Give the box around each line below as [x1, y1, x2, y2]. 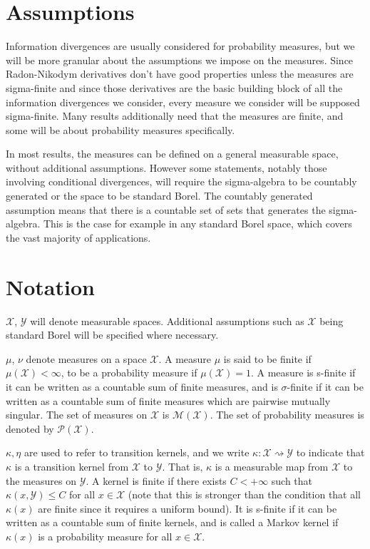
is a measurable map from [215, 458, 329, 473]
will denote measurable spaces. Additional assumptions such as [30, 313, 304, 328]
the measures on [6, 473, 76, 488]
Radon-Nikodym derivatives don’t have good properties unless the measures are [6, 66, 354, 81]
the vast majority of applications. [6, 230, 151, 245]
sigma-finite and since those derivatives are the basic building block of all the [6, 80, 343, 95]
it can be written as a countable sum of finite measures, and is [6, 379, 278, 394]
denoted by [6, 421, 54, 436]
